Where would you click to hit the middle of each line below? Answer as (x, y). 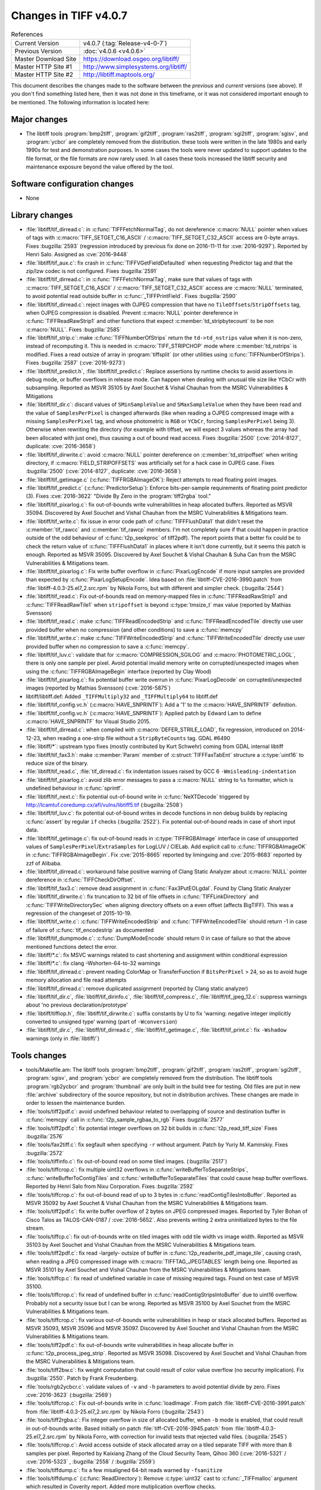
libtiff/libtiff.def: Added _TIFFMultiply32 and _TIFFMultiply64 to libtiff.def (122, 696)
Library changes (42, 215)
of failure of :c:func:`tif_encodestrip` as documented (90, 930)
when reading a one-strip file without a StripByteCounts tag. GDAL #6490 (136, 738)
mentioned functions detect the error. (72, 946)
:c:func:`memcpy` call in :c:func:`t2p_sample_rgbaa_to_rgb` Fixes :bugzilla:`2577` (125, 1120)
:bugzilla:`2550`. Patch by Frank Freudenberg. (82, 1378)
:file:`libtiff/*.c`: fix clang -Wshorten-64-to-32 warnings (93, 963)
